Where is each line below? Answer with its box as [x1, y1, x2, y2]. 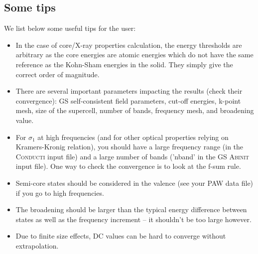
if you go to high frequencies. [15, 187, 104, 198]
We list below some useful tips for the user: [4, 23, 136, 33]
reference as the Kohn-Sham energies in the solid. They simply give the [15, 59, 233, 69]
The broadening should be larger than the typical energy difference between [15, 204, 247, 215]
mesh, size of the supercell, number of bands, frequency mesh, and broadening [15, 105, 254, 116]
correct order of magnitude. [15, 69, 100, 79]
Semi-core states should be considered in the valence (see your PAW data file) [15, 177, 254, 188]
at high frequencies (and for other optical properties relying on [37, 131, 229, 142]
